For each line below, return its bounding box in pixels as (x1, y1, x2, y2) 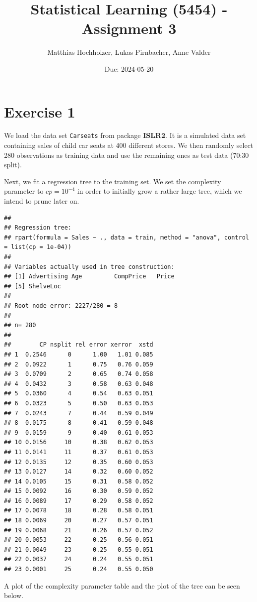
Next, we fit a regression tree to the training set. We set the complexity (4, 176, 221, 186)
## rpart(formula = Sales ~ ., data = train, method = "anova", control (4, 234, 249, 241)
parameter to (4, 186, 44, 196)
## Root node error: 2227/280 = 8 (4, 302, 118, 309)
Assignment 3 (81, 18, 177, 38)
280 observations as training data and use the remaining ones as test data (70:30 (4, 149, 249, 160)
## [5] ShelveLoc (4, 282, 61, 290)
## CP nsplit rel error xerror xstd (4, 341, 153, 349)
